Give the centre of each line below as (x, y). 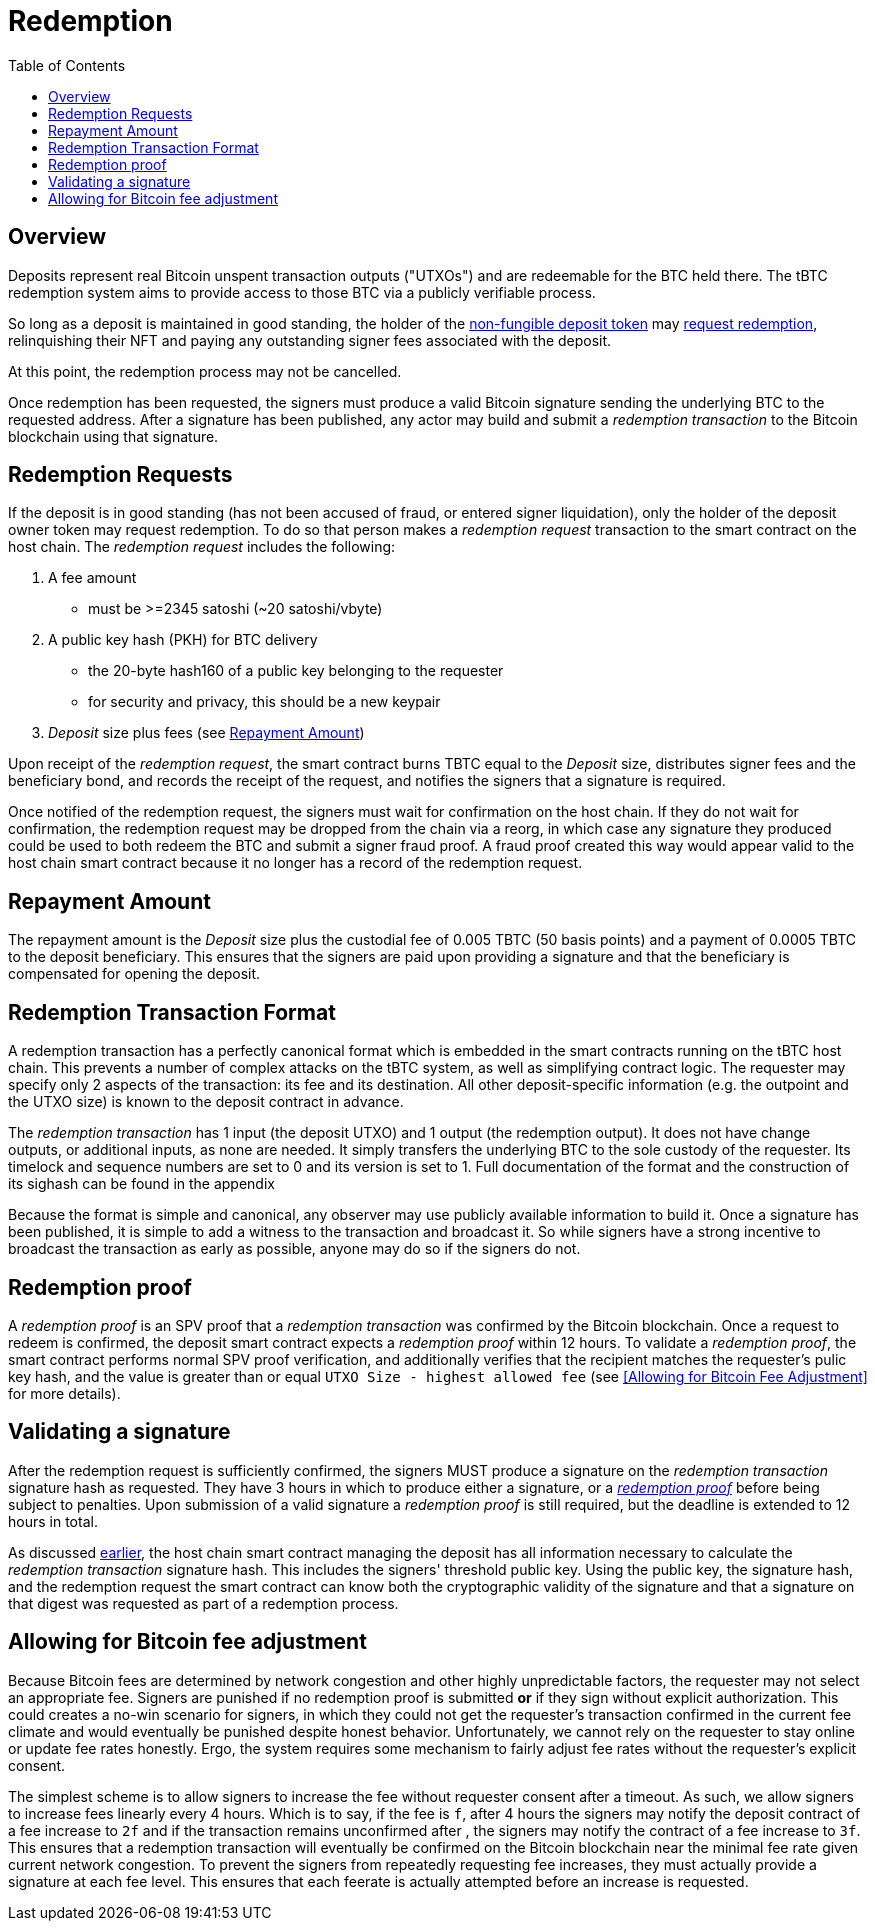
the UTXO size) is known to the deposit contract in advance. (206, 1102)
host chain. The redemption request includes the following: (202, 547)
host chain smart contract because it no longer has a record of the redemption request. (295, 863)
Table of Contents (67, 65)
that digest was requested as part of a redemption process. (203, 1603)
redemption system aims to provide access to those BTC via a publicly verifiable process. (302, 292)
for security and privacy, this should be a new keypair (264, 702)
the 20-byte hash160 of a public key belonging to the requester (296, 671)
